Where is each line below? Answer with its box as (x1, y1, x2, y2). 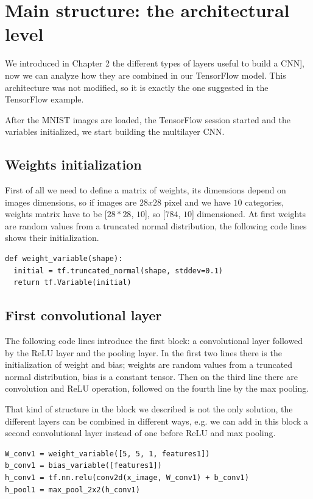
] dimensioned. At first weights (192, 207, 306, 220)
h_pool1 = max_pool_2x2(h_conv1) (5, 485, 140, 494)
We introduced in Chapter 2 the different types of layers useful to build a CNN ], (5, 57, 304, 70)
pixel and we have (164, 195, 231, 208)
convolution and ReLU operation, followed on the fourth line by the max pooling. (5, 382, 309, 395)
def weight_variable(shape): (5, 254, 123, 264)
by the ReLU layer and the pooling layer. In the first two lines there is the (5, 346, 282, 359)
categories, (245, 195, 284, 208)
